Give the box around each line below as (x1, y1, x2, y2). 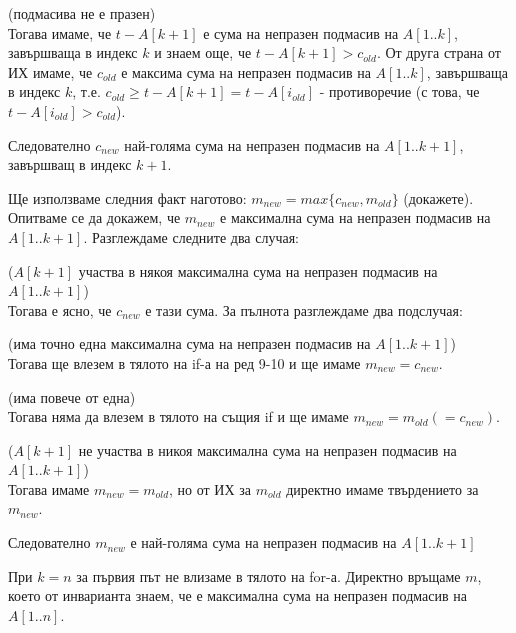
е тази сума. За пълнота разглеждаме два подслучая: (145, 299, 463, 320)
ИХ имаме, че (8, 61, 93, 82)
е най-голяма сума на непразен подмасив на (130, 532, 397, 553)
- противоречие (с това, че (319, 81, 480, 102)
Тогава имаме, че (8, 22, 112, 43)
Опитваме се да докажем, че (8, 207, 181, 228)
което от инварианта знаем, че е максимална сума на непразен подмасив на (8, 585, 467, 606)
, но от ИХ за (169, 478, 251, 499)
